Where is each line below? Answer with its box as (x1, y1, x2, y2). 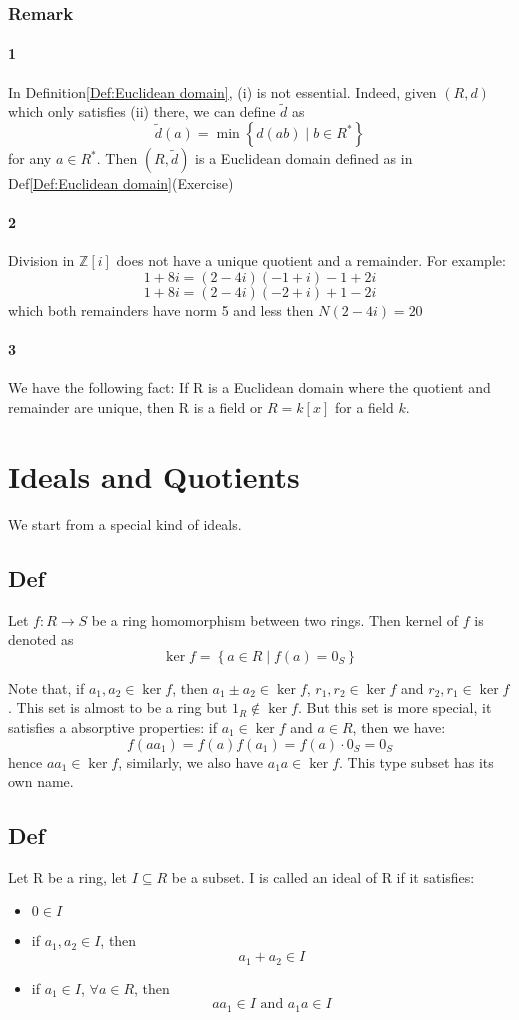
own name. (8, 771, 74, 792)
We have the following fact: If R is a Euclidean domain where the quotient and (8, 377, 491, 398)
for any (8, 148, 52, 169)
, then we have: (352, 716, 446, 737)
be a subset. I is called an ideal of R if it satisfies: (171, 866, 475, 887)
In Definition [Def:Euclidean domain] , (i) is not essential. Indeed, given (8, 81, 437, 102)
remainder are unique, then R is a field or (8, 397, 263, 418)
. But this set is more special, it (297, 697, 492, 718)
